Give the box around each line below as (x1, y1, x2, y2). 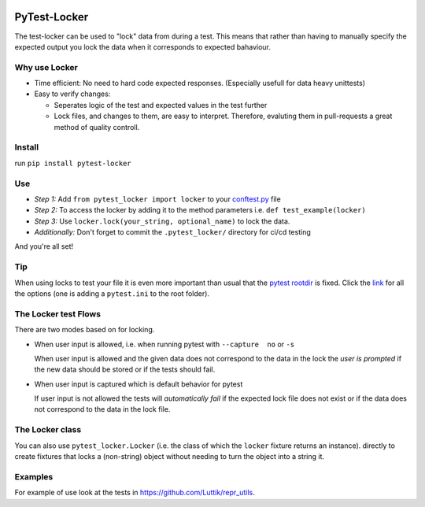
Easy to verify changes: (34, 89, 111, 98)
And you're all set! (14, 242, 74, 251)
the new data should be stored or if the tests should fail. (34, 365, 216, 374)
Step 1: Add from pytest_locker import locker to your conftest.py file (34, 194, 281, 204)
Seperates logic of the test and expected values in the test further (54, 100, 268, 109)
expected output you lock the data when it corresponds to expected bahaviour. (14, 42, 272, 51)
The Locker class (14, 424, 82, 435)
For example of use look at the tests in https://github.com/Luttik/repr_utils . (14, 488, 255, 498)
